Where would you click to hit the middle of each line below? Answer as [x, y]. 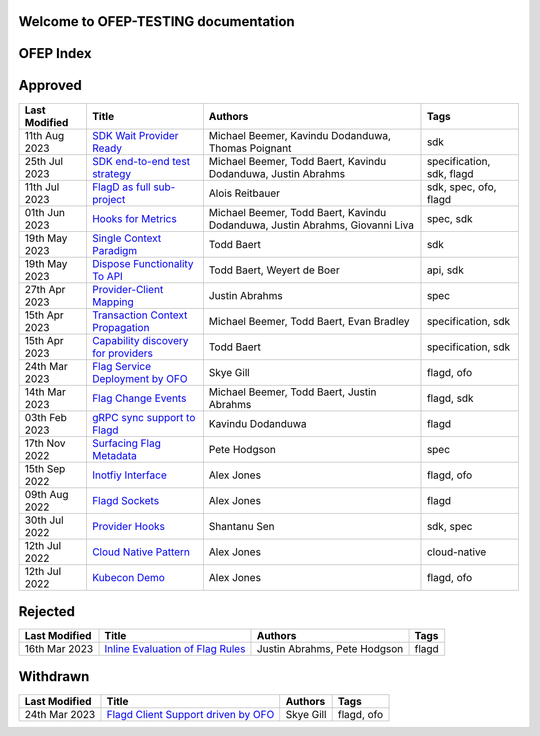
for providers [122, 353]
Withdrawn [54, 676]
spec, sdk [449, 218]
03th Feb [45, 417]
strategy [111, 173]
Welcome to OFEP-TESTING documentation [156, 21]
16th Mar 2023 [59, 649]
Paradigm [114, 250]
